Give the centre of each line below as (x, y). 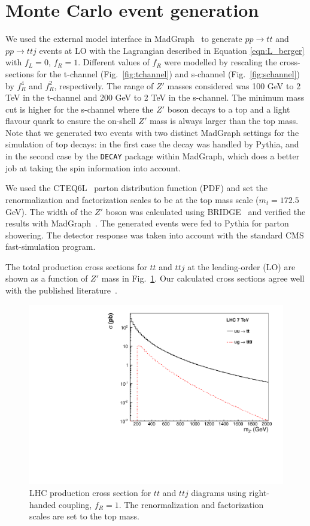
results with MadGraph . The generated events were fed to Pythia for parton (147, 223)
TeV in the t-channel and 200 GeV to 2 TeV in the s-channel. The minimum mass (155, 97)
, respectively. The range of (104, 85)
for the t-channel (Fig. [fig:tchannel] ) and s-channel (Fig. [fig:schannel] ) (168, 73)
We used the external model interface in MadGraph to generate (124, 39)
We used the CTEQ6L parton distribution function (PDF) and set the (137, 188)
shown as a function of (47, 278)
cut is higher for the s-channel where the (80, 109)
